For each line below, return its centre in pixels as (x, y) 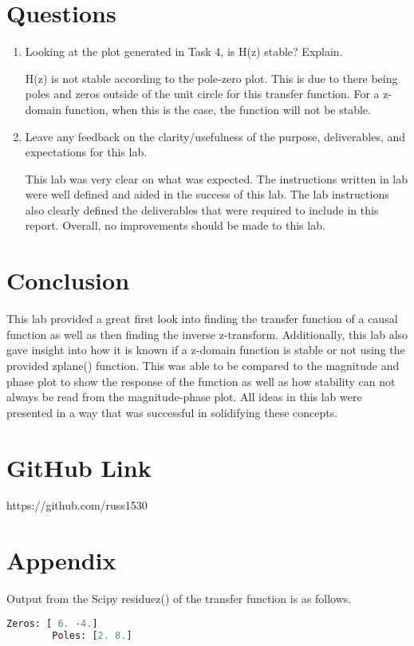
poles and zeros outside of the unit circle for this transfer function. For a (202, 94)
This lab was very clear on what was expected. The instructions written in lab (217, 178)
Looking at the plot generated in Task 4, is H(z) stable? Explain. (184, 51)
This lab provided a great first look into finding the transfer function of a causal (202, 319)
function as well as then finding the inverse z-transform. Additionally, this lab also (207, 334)
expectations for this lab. (86, 152)
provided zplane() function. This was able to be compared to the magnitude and (203, 365)
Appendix (61, 560)
